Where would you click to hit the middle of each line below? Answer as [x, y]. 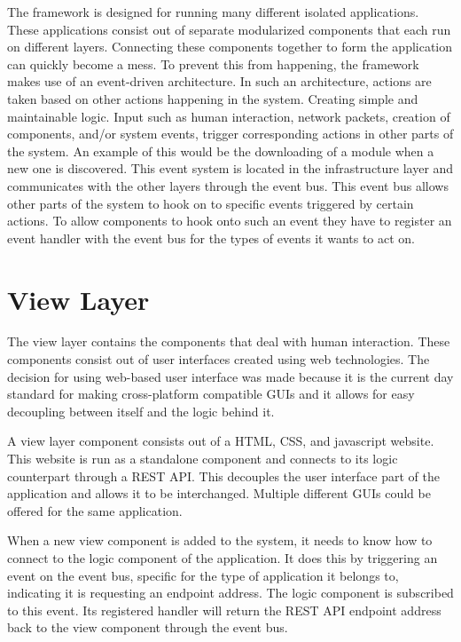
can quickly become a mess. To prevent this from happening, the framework [213, 63]
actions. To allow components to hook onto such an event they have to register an [230, 221]
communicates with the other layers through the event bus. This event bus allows [228, 185]
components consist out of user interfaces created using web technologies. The [219, 359]
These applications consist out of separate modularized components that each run [229, 29]
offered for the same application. [95, 510]
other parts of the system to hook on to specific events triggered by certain [211, 203]
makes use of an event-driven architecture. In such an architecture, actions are [219, 81]
